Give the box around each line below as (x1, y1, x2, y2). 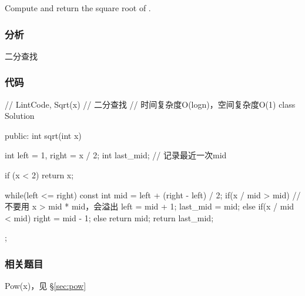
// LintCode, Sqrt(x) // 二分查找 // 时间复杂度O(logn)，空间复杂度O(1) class (5, 98, 296, 110)
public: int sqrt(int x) (5, 129, 82, 141)
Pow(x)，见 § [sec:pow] (5, 280, 86, 292)
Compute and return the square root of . (5, 2, 151, 14)
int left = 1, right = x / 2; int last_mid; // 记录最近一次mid (5, 149, 227, 161)
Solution (5, 109, 35, 122)
